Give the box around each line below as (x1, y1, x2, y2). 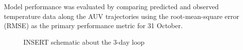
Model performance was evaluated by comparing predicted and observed (4, 1, 219, 11)
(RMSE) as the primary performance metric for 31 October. (4, 20, 183, 31)
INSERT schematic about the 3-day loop (23, 36, 145, 47)
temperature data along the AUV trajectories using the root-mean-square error (4, 11, 239, 21)
